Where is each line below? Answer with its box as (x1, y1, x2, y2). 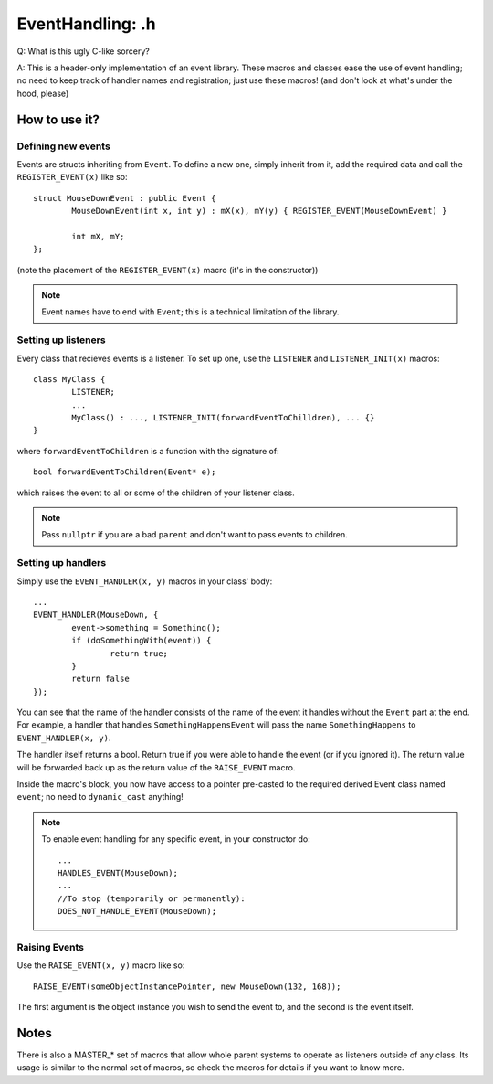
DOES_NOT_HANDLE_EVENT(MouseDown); (58, 906, 217, 917)
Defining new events (16, 140, 111, 153)
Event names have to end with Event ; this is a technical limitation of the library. (41, 306, 340, 317)
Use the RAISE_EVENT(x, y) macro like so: (16, 960, 185, 971)
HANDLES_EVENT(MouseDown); (58, 868, 178, 877)
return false (71, 674, 130, 685)
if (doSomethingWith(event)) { (71, 635, 212, 646)
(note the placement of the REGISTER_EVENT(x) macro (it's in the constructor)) (16, 264, 319, 275)
